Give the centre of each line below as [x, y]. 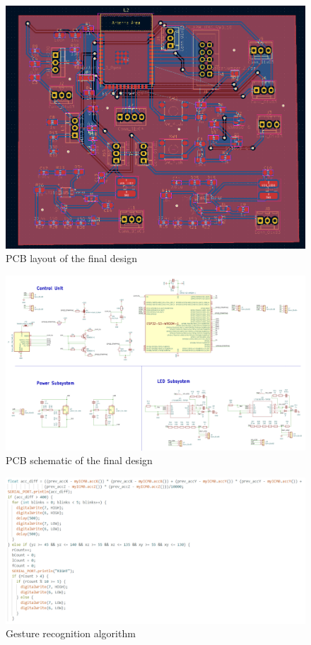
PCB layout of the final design [71, 258]
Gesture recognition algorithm [71, 633]
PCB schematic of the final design [79, 460]
